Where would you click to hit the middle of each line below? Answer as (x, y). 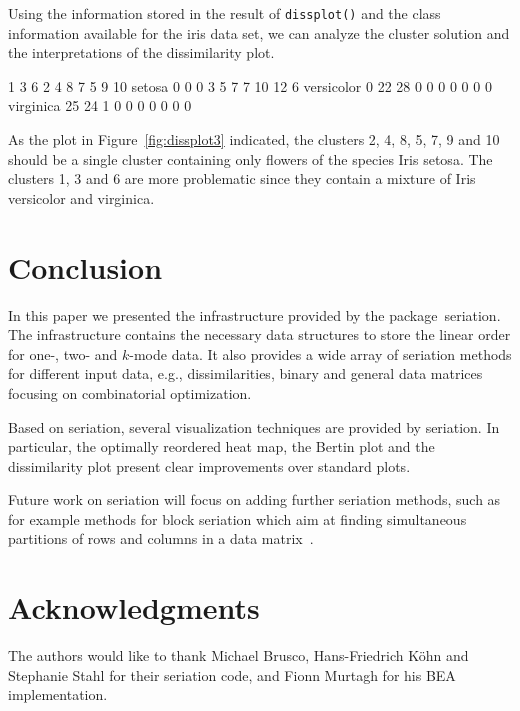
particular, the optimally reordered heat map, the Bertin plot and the (221, 446)
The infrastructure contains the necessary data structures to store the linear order (259, 334)
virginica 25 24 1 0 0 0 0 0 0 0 (100, 105)
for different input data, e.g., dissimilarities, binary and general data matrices (245, 373)
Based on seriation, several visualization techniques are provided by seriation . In (254, 426)
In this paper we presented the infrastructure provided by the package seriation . (254, 314)
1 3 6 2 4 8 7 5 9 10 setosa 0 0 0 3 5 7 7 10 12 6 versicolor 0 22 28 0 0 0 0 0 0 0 (250, 85)
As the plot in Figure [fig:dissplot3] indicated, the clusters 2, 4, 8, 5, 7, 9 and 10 (254, 139)
